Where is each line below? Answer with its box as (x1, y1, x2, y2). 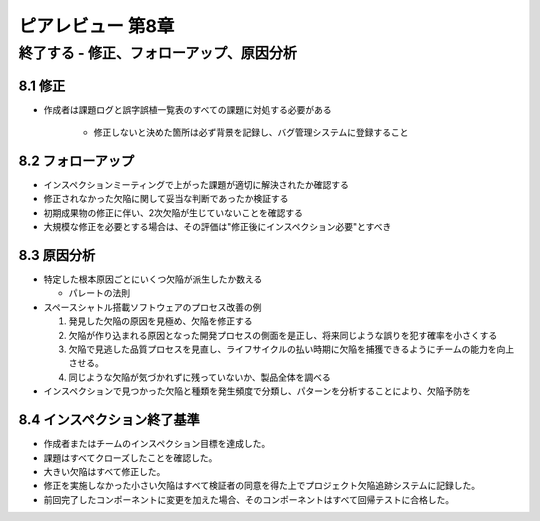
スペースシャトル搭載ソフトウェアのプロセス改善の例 (43, 301, 262, 313)
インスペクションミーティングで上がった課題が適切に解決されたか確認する (43, 179, 349, 191)
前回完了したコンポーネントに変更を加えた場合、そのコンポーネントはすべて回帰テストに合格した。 (43, 493, 455, 505)
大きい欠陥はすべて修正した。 (43, 465, 166, 477)
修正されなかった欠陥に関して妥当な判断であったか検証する (43, 193, 289, 205)
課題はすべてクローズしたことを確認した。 (43, 451, 218, 464)
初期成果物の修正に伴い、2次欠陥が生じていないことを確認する (43, 206, 304, 219)
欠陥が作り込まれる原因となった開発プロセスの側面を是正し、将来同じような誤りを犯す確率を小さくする (68, 329, 498, 341)
